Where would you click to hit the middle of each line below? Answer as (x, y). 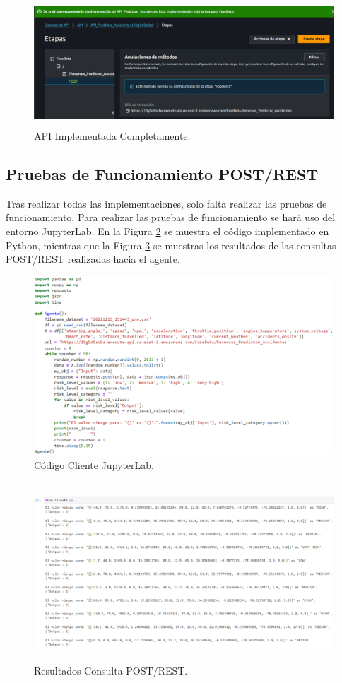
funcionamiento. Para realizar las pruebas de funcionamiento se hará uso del (171, 217)
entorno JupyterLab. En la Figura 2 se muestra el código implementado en (167, 231)
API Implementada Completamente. (112, 136)
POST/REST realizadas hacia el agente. (93, 259)
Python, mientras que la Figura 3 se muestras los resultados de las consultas (171, 245)
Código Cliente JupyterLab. (94, 464)
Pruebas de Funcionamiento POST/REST (162, 173)
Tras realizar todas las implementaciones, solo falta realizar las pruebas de (166, 203)
